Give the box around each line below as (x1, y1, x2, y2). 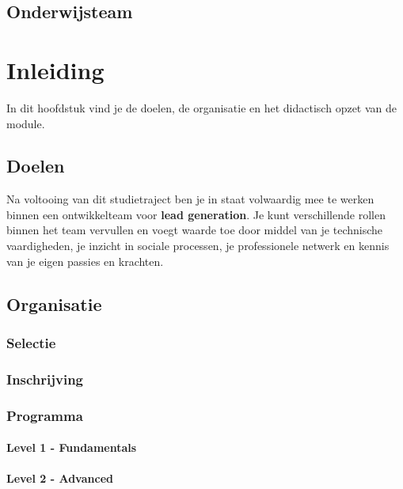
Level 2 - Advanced (6, 470, 113, 487)
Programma (6, 405, 83, 425)
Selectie (6, 332, 56, 352)
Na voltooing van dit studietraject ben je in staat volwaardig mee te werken (6, 191, 374, 207)
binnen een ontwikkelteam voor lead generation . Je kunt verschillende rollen (6, 206, 386, 222)
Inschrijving (6, 369, 84, 389)
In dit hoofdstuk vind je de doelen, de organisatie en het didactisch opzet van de (6, 99, 397, 116)
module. (6, 115, 45, 131)
